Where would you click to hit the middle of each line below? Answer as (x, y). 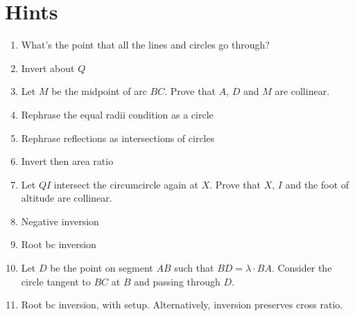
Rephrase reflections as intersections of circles (118, 138)
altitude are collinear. (67, 198)
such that (194, 268)
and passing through (177, 281)
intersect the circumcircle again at (126, 184)
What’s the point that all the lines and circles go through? (145, 45)
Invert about (48, 68)
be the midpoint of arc (99, 91)
